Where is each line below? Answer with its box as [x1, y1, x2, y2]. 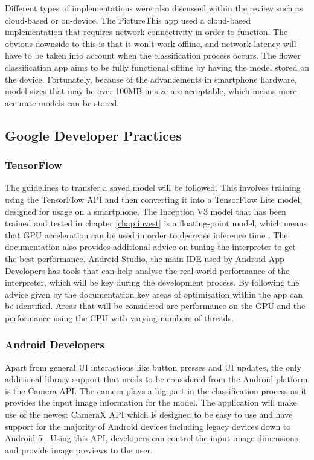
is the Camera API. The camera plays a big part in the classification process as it [5, 384, 307, 397]
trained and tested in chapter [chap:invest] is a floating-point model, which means [5, 217, 307, 229]
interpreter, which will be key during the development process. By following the [5, 276, 300, 289]
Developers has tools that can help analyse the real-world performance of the [5, 264, 290, 276]
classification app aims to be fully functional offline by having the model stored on [5, 60, 309, 73]
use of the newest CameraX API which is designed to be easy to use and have [5, 408, 293, 421]
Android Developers [5, 337, 104, 352]
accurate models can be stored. [5, 96, 120, 109]
